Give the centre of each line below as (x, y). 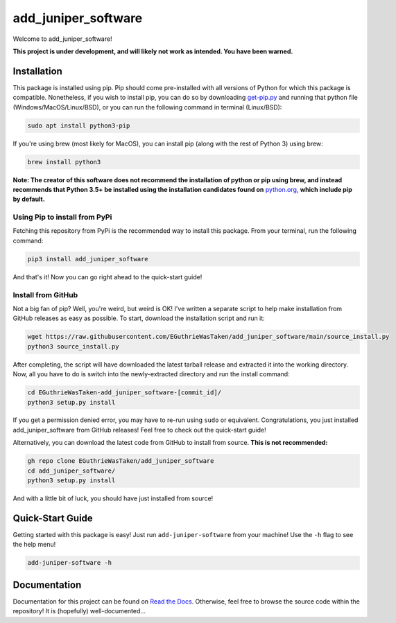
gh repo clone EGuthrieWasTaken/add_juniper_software (121, 461)
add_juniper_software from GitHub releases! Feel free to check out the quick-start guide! (139, 430)
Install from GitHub (45, 295)
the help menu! (34, 545)
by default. (29, 199)
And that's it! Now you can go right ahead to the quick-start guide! (107, 277)
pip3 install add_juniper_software (88, 259)
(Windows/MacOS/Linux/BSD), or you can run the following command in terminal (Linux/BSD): (147, 107)
